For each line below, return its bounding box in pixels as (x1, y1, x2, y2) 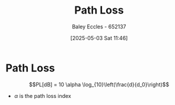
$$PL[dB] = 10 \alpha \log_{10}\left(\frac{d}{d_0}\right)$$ (28, 81, 170, 88)
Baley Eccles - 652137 (72, 23, 126, 30)
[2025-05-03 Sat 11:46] (70, 34, 128, 41)
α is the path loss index (14, 92, 72, 99)
